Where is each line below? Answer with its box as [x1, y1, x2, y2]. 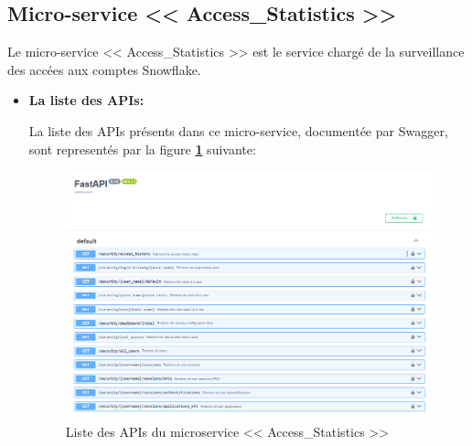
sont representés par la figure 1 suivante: [28, 139, 256, 158]
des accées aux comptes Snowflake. [7, 59, 201, 79]
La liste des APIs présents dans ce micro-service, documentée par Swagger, [28, 121, 448, 140]
